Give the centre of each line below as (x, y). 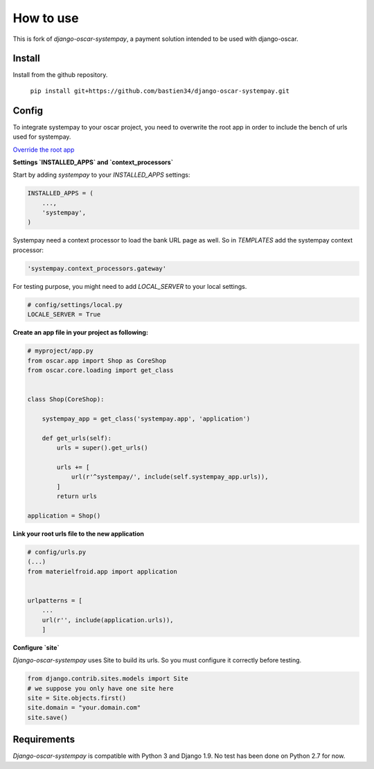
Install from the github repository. (60, 75)
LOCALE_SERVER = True (64, 315)
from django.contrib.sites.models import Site (108, 679)
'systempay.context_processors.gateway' (97, 268)
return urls (77, 496)
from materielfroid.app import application (103, 571)
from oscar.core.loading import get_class (100, 370)
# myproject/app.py (60, 351)
